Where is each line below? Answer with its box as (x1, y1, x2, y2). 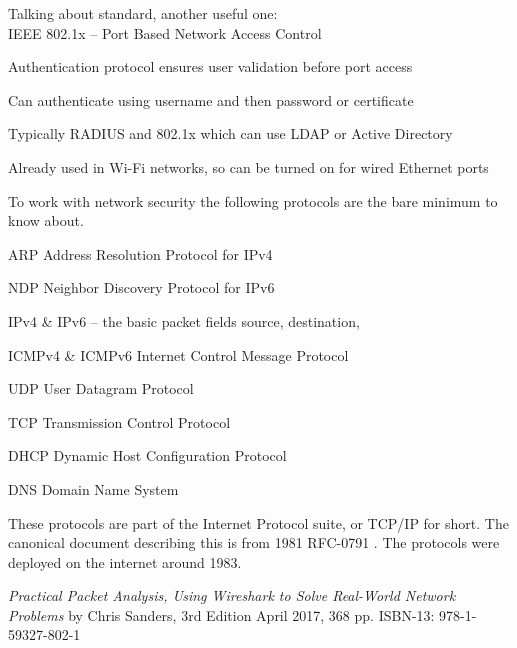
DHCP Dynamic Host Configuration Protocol (8, 445, 287, 466)
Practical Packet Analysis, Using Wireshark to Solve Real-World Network (8, 585, 456, 606)
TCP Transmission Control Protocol (8, 411, 231, 432)
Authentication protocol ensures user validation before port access (8, 56, 413, 77)
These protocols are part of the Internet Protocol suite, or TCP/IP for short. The (8, 512, 509, 533)
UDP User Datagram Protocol (8, 378, 194, 399)
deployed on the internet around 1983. (8, 551, 242, 572)
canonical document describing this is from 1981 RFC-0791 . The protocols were (8, 532, 500, 553)
